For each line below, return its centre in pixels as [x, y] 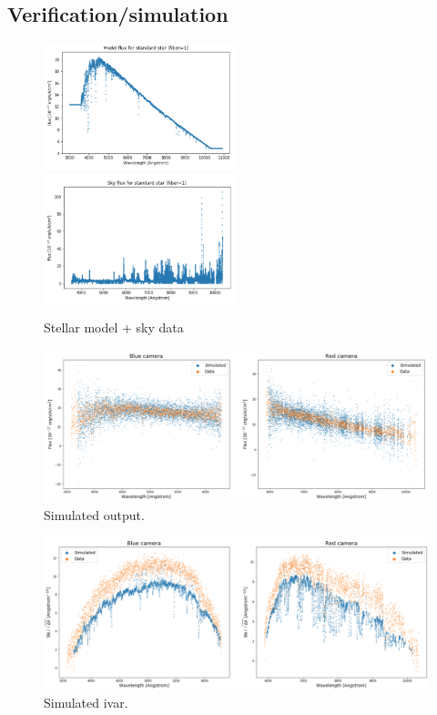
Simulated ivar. [86, 702]
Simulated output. [94, 515]
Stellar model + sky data [114, 327]
